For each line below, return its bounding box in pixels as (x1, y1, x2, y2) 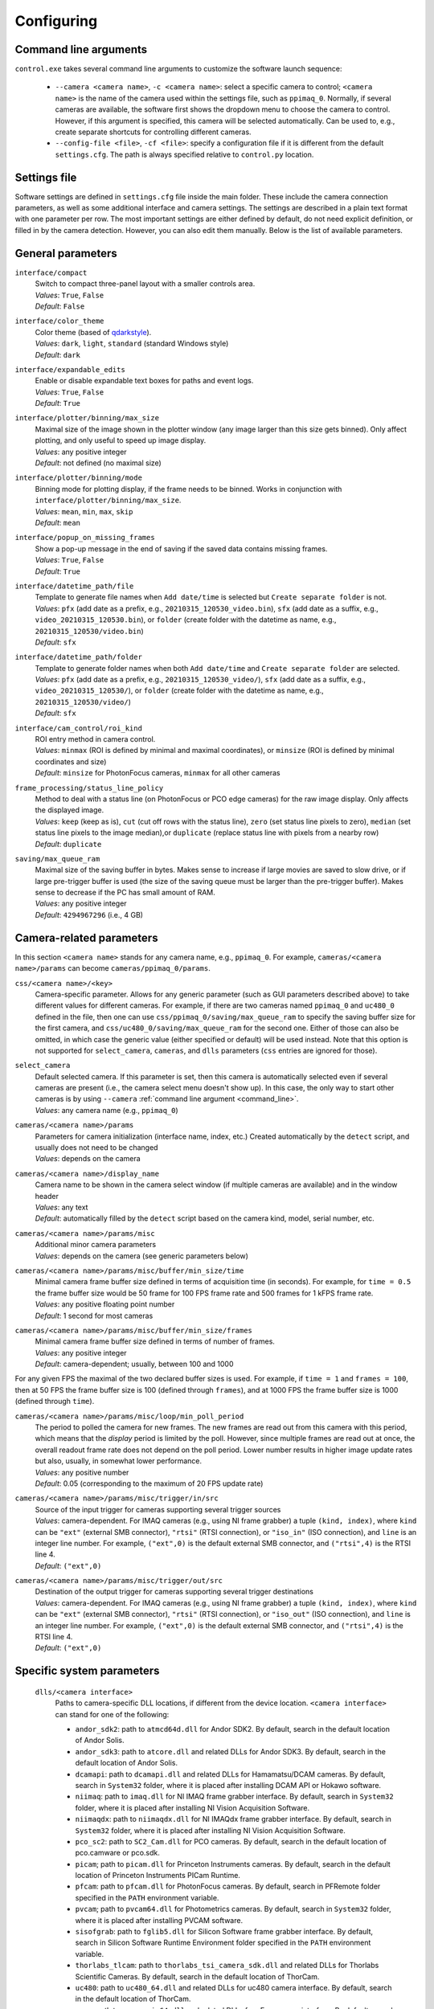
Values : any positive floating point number (35, 1299, 175, 1309)
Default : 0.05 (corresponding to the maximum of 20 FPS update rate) (35, 1479, 264, 1488)
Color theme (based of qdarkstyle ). (35, 327, 152, 337)
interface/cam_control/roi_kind (14, 723, 142, 733)
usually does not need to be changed (35, 1143, 158, 1152)
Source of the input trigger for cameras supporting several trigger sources (35, 1504, 281, 1514)
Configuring (14, 12, 98, 30)
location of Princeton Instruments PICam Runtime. (75, 1871, 241, 1880)
